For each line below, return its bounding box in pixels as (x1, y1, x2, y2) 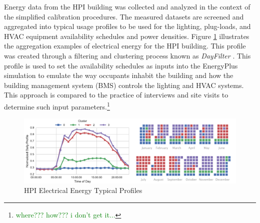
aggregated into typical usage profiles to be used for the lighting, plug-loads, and (4, 21, 251, 31)
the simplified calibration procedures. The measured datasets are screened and (4, 11, 244, 21)
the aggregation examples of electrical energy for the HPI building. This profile (4, 40, 246, 51)
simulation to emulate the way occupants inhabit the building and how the (4, 70, 233, 80)
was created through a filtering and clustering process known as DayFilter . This (4, 50, 251, 60)
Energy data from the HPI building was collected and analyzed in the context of (4, 1, 250, 11)
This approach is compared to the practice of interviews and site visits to (4, 89, 228, 100)
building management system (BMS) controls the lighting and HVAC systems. (4, 79, 244, 90)
